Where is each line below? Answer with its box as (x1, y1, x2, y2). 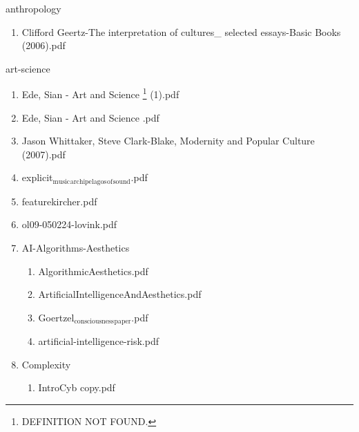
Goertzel (38, 310, 75, 324)
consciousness (74, 318, 114, 326)
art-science (6, 61, 50, 75)
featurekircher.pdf (21, 194, 97, 208)
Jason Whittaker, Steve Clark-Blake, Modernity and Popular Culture (21, 133, 315, 148)
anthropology (6, 1, 61, 15)
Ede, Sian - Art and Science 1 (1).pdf (21, 85, 179, 102)
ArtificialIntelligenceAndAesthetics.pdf (38, 287, 202, 301)
